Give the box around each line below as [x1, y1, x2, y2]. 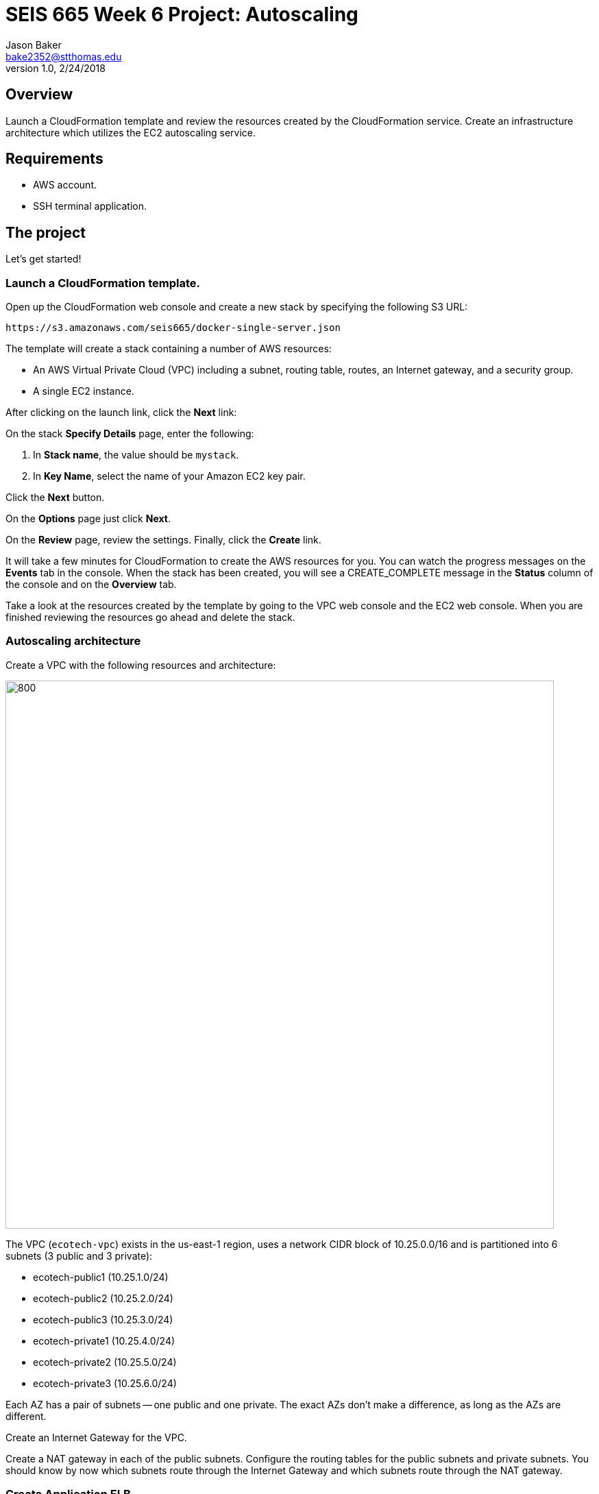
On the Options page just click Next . [5, 513, 171, 525]
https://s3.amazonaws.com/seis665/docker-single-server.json [5, 322, 341, 334]
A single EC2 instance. [33, 385, 134, 397]
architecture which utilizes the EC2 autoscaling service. [5, 126, 256, 138]
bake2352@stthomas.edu [5, 50, 122, 62]
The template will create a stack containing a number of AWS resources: [5, 343, 332, 355]
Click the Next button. [5, 491, 105, 504]
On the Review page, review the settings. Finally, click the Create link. [5, 534, 321, 546]
